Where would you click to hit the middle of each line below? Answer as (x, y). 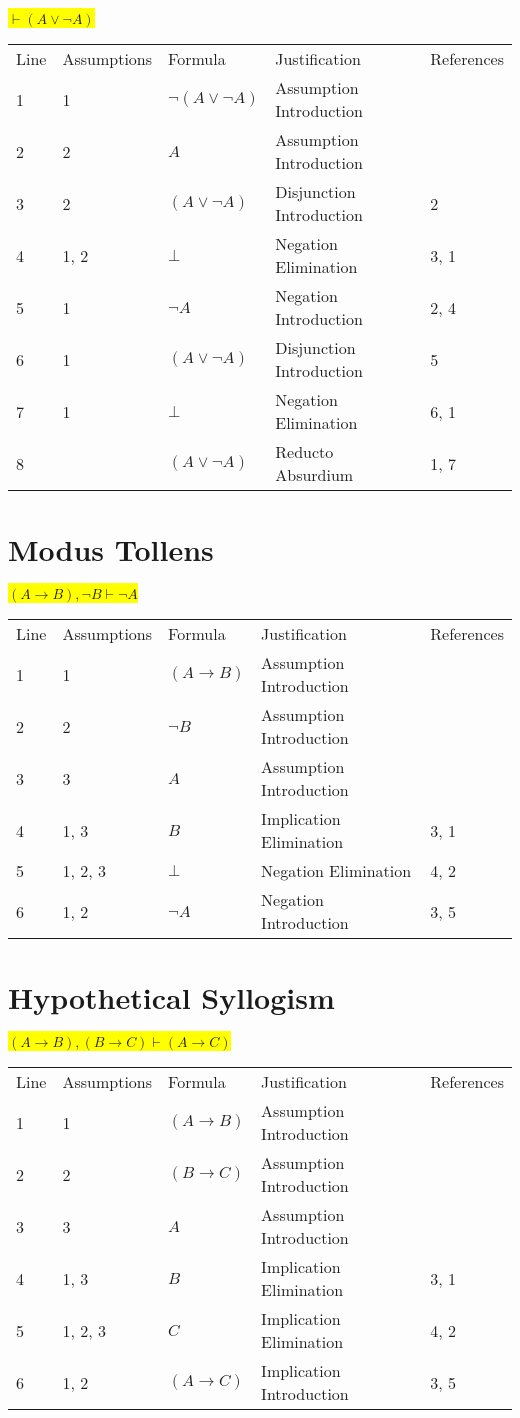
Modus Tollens (111, 549)
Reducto (304, 451)
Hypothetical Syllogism (171, 997)
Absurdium (314, 474)
